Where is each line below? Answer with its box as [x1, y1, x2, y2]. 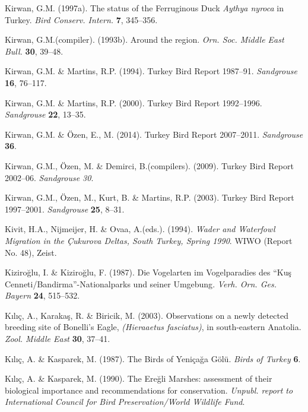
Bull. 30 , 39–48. [5, 45, 63, 57]
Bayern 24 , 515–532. [5, 289, 80, 302]
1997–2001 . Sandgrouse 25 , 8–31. [5, 202, 125, 215]
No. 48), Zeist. [5, 246, 57, 258]
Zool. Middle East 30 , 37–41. [5, 332, 110, 345]
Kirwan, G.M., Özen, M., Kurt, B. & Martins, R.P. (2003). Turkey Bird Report [5, 191, 294, 204]
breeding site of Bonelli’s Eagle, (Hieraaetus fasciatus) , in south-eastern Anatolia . [5, 321, 301, 333]
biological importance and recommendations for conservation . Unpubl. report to [5, 384, 293, 396]
